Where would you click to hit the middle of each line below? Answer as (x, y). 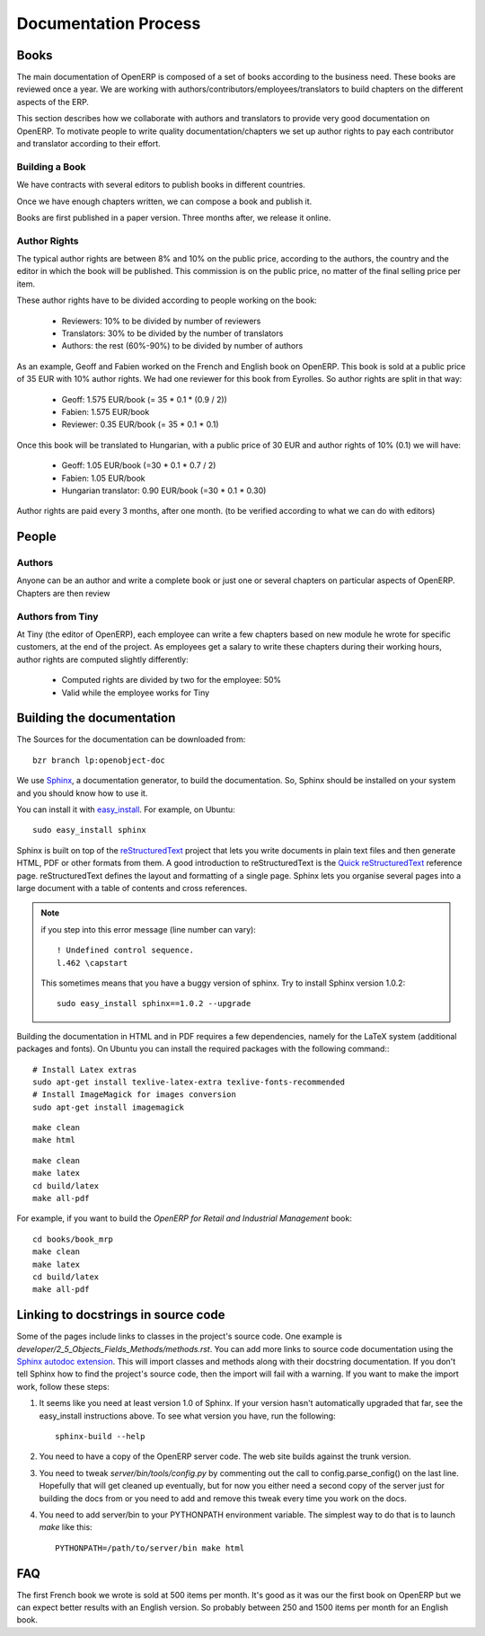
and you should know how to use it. (82, 793)
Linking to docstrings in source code (121, 1315)
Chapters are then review (63, 593)
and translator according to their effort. (88, 144)
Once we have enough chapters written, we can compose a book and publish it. (164, 201)
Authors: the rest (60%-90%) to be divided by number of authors (182, 346)
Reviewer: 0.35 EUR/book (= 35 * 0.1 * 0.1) (140, 424)
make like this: (66, 1527)
